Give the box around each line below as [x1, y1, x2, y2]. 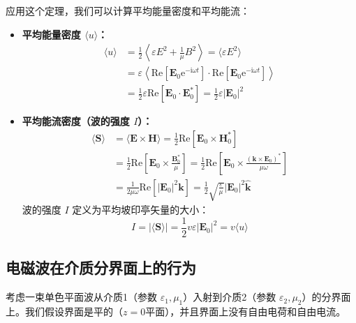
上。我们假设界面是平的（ [6, 303, 123, 318]
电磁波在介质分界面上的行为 [6, 257, 196, 278]
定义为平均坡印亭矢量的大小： [72, 202, 209, 217]
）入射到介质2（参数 [183, 290, 276, 304]
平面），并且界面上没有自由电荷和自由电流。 [145, 303, 346, 318]
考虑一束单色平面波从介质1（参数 [6, 290, 157, 304]
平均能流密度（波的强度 [22, 114, 130, 128]
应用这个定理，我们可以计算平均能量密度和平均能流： [6, 3, 250, 17]
